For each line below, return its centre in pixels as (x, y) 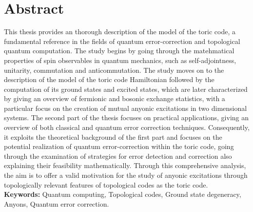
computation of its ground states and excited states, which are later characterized (126, 89)
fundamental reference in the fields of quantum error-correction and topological (122, 41)
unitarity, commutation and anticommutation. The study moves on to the (114, 70)
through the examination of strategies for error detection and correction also (118, 156)
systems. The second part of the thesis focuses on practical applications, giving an (126, 117)
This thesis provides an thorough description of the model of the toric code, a (120, 32)
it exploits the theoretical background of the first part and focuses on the (113, 137)
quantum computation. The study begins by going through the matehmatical (119, 51)
